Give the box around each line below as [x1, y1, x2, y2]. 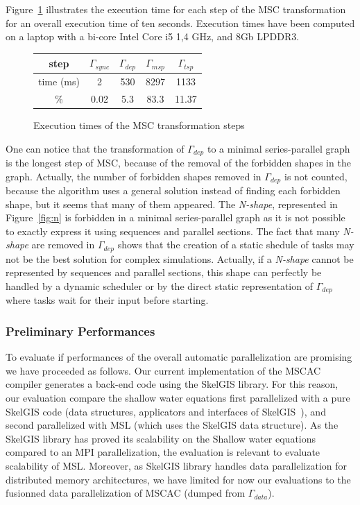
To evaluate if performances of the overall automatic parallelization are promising [6, 350, 352, 364]
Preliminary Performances [6, 323, 155, 339]
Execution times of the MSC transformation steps [33, 117, 245, 132]
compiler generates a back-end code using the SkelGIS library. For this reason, [6, 377, 338, 391]
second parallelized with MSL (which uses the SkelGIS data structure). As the [6, 418, 338, 432]
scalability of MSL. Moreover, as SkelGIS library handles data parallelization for [6, 459, 347, 473]
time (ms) [38, 74, 80, 88]
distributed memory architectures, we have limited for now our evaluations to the [6, 472, 351, 486]
